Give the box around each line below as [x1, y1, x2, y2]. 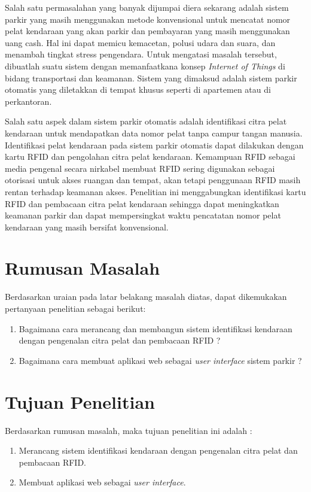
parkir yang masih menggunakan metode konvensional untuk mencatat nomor [5, 13, 291, 25]
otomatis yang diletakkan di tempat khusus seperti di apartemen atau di [5, 83, 271, 96]
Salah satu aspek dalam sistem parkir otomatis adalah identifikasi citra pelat [5, 115, 287, 127]
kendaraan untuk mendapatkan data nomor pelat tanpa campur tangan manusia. [5, 126, 303, 139]
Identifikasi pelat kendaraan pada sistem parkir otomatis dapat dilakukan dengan [5, 138, 304, 151]
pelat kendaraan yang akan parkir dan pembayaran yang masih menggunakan [5, 25, 290, 37]
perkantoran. [5, 95, 52, 107]
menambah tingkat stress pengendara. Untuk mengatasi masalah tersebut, [5, 48, 277, 60]
